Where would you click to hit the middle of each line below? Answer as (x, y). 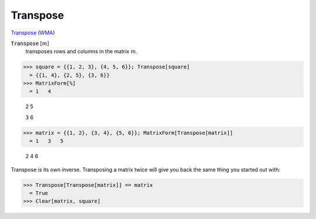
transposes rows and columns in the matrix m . (81, 51)
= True (39, 193)
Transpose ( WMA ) (33, 33)
